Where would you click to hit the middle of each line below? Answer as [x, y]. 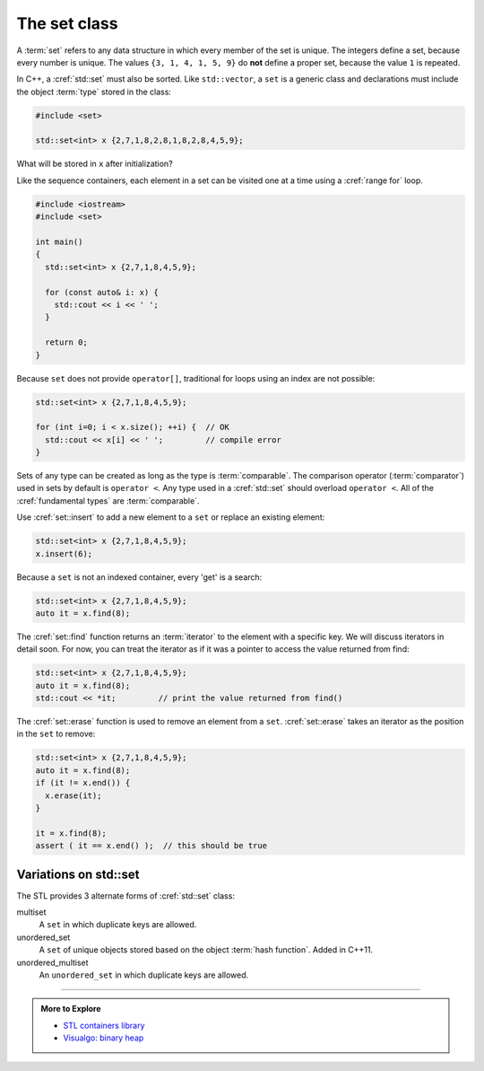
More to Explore [71, 1009]
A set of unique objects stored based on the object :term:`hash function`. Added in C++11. [206, 950]
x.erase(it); [73, 795]
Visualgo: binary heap [104, 1038]
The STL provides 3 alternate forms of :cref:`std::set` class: [125, 895]
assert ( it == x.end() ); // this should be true [151, 846]
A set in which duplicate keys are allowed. [118, 925]
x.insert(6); [64, 553]
